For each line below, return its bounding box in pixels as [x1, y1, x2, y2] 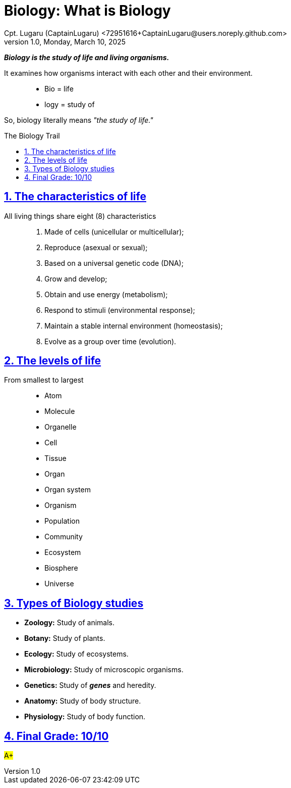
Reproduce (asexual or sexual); [44, 243, 148, 252]
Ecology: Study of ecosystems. [24, 650, 129, 659]
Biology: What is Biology [4, 2, 171, 19]
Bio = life [44, 84, 74, 93]
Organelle [44, 423, 77, 432]
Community [44, 532, 83, 541]
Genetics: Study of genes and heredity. [24, 681, 156, 690]
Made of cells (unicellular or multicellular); [44, 227, 184, 236]
